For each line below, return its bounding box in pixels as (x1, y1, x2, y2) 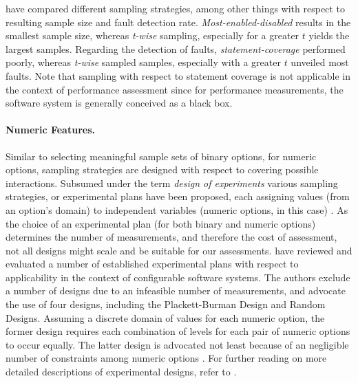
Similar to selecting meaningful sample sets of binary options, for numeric (6, 149, 317, 163)
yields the (308, 28, 350, 43)
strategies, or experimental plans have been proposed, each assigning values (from (6, 189, 350, 204)
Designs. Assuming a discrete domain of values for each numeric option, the (6, 310, 325, 325)
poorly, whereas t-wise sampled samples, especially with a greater (6, 55, 281, 69)
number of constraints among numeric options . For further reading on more (6, 351, 327, 365)
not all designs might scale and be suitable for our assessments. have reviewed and (6, 243, 352, 257)
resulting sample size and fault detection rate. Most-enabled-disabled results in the (6, 14, 351, 29)
